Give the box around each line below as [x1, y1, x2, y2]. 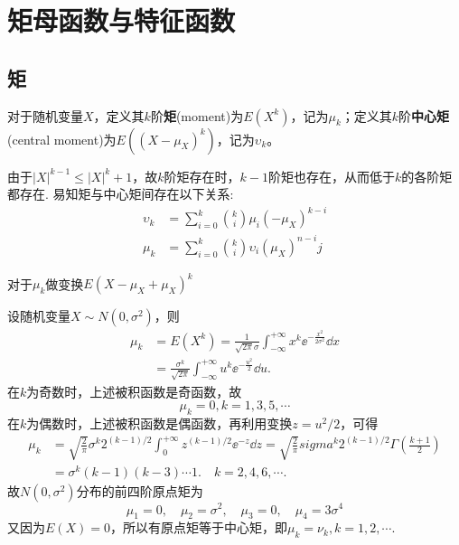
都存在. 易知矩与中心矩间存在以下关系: [7, 184, 234, 203]
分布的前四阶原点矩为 [76, 482, 203, 501]
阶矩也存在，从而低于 [268, 166, 395, 185]
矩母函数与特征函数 [7, 2, 236, 39]
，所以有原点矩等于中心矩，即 [110, 518, 288, 537]
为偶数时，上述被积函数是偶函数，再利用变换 [26, 413, 293, 432]
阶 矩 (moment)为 [150, 106, 244, 125]
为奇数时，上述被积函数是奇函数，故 [26, 381, 242, 400]
